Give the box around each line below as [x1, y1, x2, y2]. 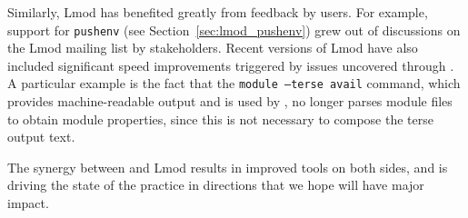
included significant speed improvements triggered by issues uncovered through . [7, 55, 454, 74]
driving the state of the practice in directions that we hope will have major [7, 175, 424, 194]
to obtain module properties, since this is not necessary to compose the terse [7, 109, 433, 128]
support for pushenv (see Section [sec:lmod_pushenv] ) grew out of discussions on [7, 20, 461, 39]
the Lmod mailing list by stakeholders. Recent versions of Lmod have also [7, 38, 418, 57]
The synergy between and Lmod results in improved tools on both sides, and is [7, 157, 448, 176]
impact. [7, 193, 49, 213]
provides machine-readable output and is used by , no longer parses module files [7, 92, 453, 111]
